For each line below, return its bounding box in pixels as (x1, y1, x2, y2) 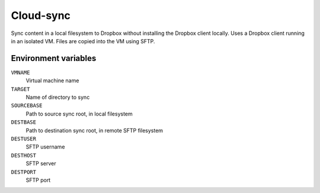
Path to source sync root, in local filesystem (25, 110, 133, 117)
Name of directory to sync (25, 94, 90, 101)
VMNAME (11, 69, 30, 76)
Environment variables (11, 53, 97, 63)
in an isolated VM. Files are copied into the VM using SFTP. (11, 37, 155, 44)
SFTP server (25, 160, 56, 167)
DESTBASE (11, 119, 37, 126)
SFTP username (25, 143, 65, 150)
